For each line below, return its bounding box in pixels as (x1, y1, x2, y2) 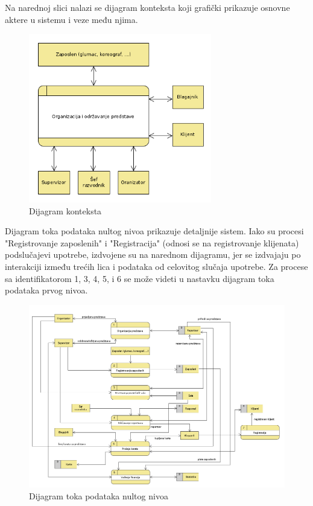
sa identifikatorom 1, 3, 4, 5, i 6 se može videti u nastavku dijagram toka (5, 272, 274, 284)
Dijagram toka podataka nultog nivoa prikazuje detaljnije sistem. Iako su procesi (5, 225, 304, 237)
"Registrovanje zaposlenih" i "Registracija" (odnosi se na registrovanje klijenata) (5, 236, 299, 249)
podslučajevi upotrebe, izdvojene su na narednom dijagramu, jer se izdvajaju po (5, 248, 301, 261)
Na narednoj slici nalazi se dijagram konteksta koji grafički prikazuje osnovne (5, 1, 290, 13)
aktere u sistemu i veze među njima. (5, 13, 138, 25)
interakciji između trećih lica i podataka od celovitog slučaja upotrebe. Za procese (5, 260, 308, 273)
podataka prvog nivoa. (5, 284, 88, 296)
